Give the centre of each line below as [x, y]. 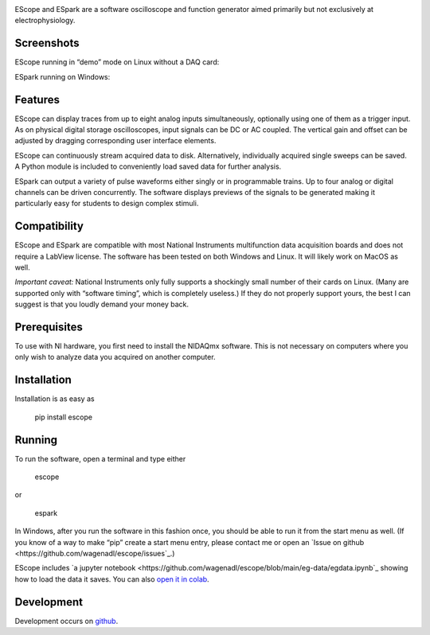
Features [37, 99]
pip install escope [64, 417]
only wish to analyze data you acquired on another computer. [115, 357]
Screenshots [47, 43]
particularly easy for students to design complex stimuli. [107, 204]
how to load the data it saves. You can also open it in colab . [112, 579]
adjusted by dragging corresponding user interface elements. [115, 141]
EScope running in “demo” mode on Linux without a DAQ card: [117, 62]
